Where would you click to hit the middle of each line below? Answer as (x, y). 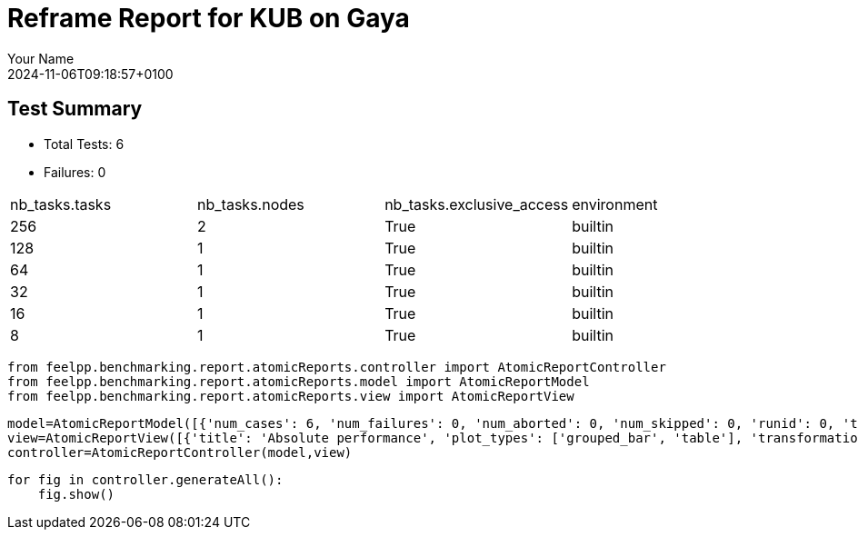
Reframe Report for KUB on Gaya (209, 18)
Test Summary (75, 109)
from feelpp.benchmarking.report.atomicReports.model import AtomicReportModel (299, 381)
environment (615, 204)
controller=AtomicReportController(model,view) (180, 452)
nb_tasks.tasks (61, 204)
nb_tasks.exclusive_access (477, 204)
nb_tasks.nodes (251, 204)
